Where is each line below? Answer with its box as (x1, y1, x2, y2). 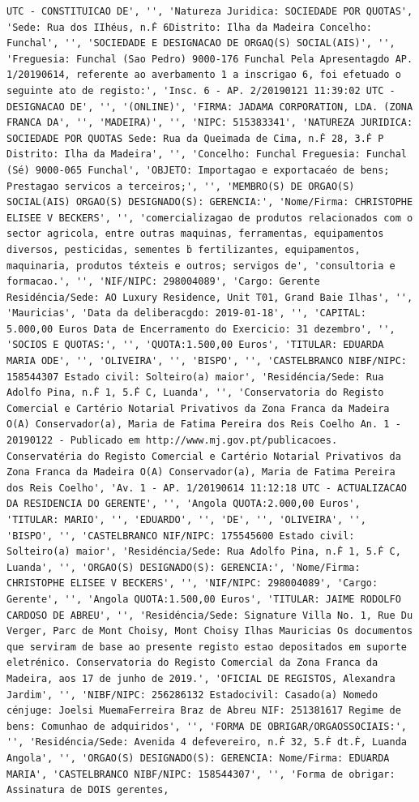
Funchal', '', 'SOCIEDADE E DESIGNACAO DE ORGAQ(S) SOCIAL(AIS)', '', (6, 37, 395, 49)
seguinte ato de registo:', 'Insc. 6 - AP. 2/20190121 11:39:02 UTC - (6, 84, 395, 96)
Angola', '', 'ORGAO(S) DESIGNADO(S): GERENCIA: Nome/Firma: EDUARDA (6, 752, 390, 764)
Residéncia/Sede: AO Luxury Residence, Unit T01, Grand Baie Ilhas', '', (6, 291, 413, 303)
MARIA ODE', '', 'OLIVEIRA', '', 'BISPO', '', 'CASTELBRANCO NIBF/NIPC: (6, 355, 407, 367)
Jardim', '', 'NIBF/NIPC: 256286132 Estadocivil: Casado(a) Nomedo (6, 688, 378, 701)
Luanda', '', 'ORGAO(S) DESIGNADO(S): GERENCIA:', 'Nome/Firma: (6, 561, 361, 573)
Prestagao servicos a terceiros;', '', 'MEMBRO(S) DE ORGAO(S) (6, 180, 355, 192)
